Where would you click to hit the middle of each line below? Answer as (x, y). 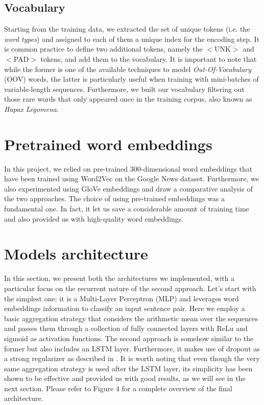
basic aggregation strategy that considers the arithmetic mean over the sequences (131, 318)
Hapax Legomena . (31, 109)
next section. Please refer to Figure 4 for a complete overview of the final (118, 388)
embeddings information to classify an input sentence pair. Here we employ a (125, 308)
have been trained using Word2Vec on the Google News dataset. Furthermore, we (131, 178)
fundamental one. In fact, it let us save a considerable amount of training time (127, 209)
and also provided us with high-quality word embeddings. (94, 218)
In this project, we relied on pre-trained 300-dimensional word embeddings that (128, 168)
